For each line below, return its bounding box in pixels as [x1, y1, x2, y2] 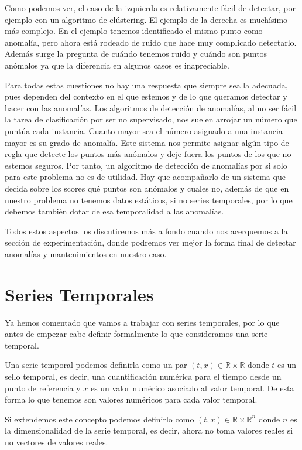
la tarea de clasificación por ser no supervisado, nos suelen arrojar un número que [5, 113, 297, 125]
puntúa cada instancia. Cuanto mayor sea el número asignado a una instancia [5, 124, 283, 137]
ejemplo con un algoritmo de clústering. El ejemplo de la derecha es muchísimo [5, 13, 288, 25]
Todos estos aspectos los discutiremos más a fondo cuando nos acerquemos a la [5, 224, 288, 237]
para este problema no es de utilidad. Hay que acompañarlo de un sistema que [5, 171, 286, 183]
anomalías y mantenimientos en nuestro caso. [5, 247, 167, 260]
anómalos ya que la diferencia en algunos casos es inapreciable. [5, 59, 229, 71]
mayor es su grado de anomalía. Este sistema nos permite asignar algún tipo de [5, 136, 289, 148]
